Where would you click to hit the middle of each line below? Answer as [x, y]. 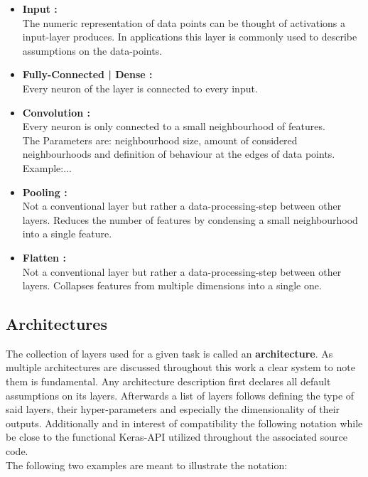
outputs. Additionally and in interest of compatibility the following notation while [184, 423]
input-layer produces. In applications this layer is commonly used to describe [190, 37]
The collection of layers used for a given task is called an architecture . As [169, 353]
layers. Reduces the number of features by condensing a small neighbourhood [190, 219]
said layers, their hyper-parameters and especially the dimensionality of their [173, 409]
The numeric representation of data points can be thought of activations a [184, 22]
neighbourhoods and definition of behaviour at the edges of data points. [179, 154]
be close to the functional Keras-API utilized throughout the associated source [177, 437]
